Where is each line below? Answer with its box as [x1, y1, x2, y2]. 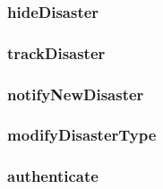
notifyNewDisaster [7, 82, 144, 105]
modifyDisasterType [7, 124, 157, 146]
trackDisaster [7, 41, 106, 64]
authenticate [7, 165, 99, 187]
